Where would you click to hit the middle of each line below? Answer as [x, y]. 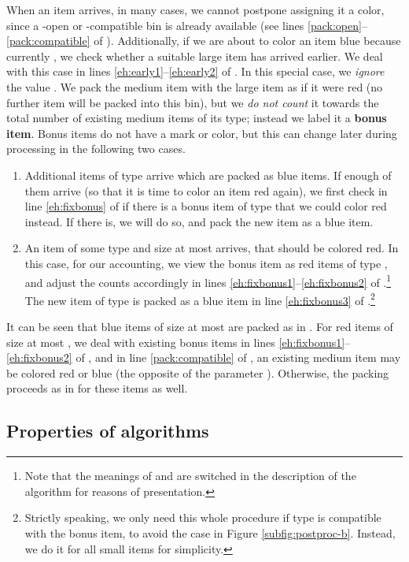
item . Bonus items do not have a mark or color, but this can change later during [202, 133]
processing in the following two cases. [96, 149]
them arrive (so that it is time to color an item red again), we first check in [206, 190]
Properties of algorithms [108, 431]
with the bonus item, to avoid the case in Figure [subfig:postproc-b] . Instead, [210, 532]
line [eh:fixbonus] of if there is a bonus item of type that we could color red [206, 206]
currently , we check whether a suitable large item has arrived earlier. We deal [195, 56]
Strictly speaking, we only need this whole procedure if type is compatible [203, 517]
